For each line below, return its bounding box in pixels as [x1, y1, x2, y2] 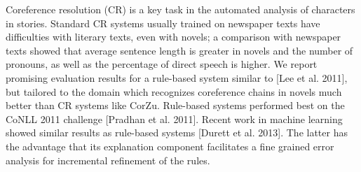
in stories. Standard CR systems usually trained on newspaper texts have [6, 15, 320, 30]
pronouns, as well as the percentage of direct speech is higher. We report [6, 57, 318, 71]
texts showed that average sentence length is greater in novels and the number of [6, 43, 353, 57]
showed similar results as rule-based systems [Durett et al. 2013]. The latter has [6, 125, 348, 140]
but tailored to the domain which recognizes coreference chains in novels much [6, 84, 342, 99]
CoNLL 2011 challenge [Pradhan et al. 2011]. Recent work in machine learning [6, 111, 343, 126]
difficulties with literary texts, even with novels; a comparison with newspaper [6, 29, 341, 44]
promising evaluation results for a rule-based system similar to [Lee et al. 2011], [6, 70, 348, 85]
